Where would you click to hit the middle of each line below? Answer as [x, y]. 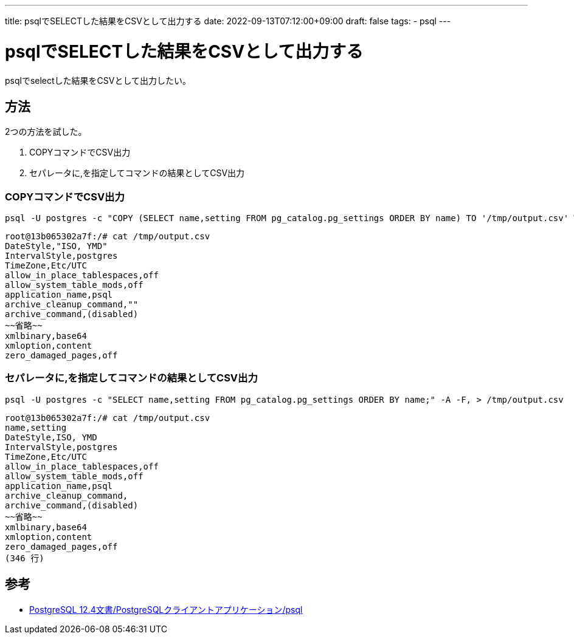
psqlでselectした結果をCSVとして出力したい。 [98, 80]
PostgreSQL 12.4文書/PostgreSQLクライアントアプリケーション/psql [166, 609]
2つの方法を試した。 [46, 132]
